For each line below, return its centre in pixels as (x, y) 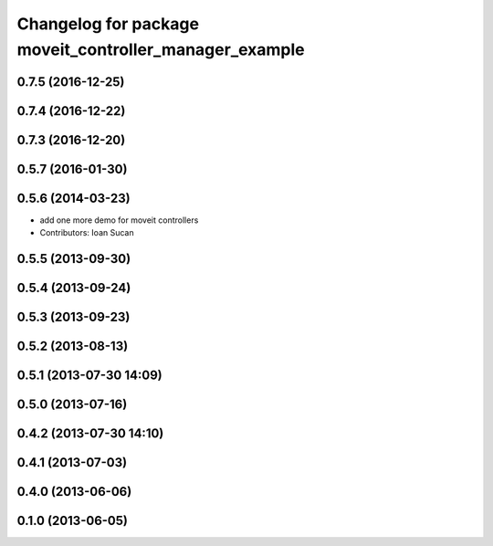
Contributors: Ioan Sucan (87, 233)
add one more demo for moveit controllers (119, 220)
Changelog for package (108, 24)
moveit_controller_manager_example (161, 49)
